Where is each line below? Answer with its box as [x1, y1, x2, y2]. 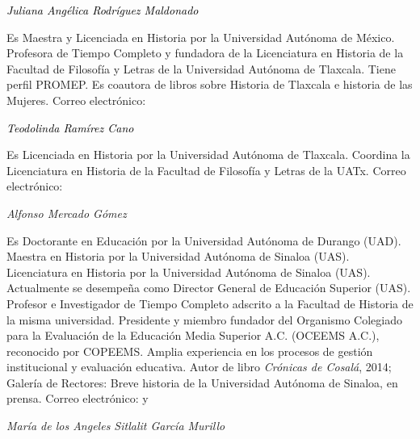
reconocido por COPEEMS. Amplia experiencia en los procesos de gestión [6, 342, 373, 359]
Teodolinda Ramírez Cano [6, 119, 134, 136]
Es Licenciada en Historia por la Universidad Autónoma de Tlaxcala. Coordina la [6, 146, 410, 163]
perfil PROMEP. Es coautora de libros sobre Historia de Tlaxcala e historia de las [6, 76, 413, 93]
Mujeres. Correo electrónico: [6, 91, 146, 108]
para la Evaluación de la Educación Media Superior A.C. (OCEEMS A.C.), [6, 327, 380, 344]
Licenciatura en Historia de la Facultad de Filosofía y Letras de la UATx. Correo [6, 161, 406, 178]
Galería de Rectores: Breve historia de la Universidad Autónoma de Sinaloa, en [6, 374, 398, 391]
